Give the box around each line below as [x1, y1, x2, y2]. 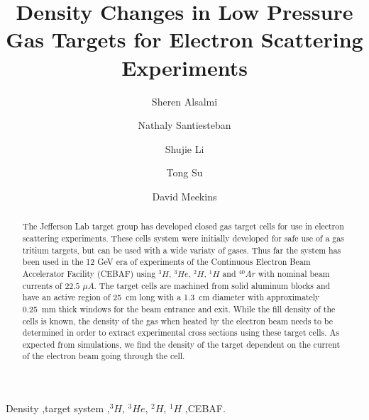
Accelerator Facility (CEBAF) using [22, 267, 156, 279]
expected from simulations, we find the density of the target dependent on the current [22, 338, 341, 350]
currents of [22, 279, 62, 291]
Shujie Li [165, 141, 204, 156]
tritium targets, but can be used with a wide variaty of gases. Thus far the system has [22, 244, 341, 256]
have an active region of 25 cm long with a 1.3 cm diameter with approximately [22, 291, 320, 303]
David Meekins [152, 188, 217, 203]
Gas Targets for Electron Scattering [6, 25, 363, 54]
